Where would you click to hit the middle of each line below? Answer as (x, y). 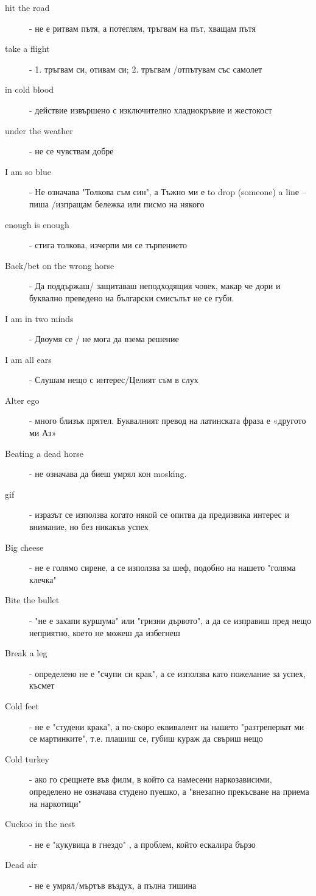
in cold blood (30, 89)
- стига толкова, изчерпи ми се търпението (108, 245)
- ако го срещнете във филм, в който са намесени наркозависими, (151, 779)
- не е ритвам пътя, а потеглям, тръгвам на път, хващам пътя (142, 28)
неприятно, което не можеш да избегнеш (105, 632)
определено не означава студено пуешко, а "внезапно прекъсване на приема (169, 791)
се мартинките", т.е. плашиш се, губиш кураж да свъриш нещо (146, 738)
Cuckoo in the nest (40, 824)
